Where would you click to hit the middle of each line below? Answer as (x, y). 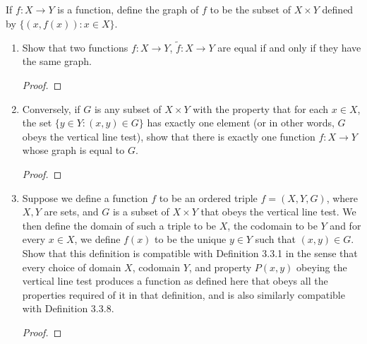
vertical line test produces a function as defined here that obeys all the (175, 281)
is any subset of (128, 108)
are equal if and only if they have (289, 47)
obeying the (322, 267)
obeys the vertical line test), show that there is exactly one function (169, 136)
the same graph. (57, 61)
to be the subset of (250, 10)
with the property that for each (261, 108)
